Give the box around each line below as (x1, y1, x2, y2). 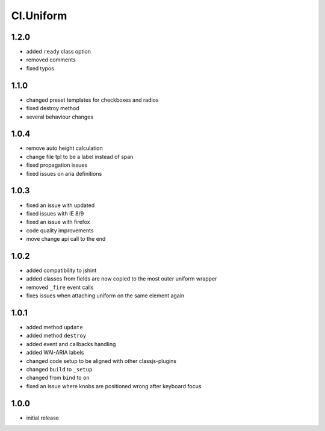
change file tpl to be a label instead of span (26, 153, 134, 160)
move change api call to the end (26, 235, 106, 243)
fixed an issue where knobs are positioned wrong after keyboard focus (26, 382, 202, 389)
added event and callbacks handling (26, 340, 116, 347)
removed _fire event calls (26, 284, 94, 291)
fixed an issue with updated (26, 202, 95, 209)
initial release (26, 414, 60, 421)
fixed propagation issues (26, 161, 88, 169)
